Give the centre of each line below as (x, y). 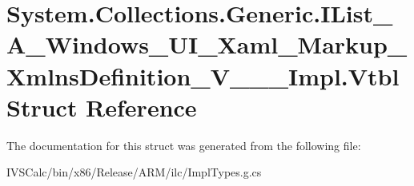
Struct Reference (102, 107)
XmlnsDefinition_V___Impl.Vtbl (203, 75)
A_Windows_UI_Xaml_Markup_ (207, 44)
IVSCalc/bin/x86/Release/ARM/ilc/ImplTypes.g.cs (134, 172)
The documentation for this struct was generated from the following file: (184, 145)
